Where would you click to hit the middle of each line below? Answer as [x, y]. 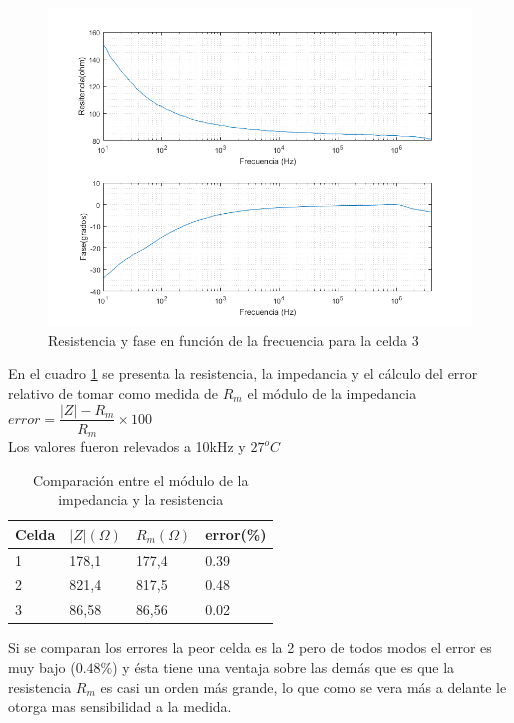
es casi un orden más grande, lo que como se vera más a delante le [303, 686]
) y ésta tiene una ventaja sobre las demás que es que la [283, 667]
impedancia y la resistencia [141, 499]
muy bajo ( [42, 667]
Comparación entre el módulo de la [140, 479]
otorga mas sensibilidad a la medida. [120, 706]
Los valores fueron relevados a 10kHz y [127, 446]
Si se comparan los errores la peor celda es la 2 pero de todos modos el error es [250, 647]
